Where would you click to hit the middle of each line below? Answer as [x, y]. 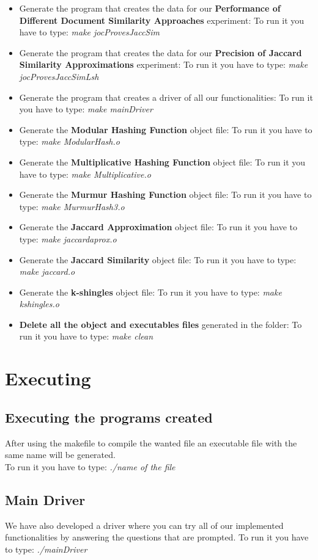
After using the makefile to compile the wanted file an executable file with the [151, 442]
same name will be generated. [60, 455]
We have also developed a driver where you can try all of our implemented [144, 525]
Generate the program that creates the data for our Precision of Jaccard [161, 52]
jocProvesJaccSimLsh [59, 76]
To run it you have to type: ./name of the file [90, 466]
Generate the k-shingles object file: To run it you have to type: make [150, 292]
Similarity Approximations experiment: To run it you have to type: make [164, 64]
